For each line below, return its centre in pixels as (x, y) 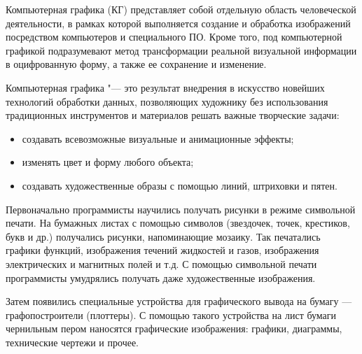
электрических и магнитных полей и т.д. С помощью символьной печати (161, 263)
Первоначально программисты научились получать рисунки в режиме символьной (181, 209)
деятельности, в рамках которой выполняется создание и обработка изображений (178, 23)
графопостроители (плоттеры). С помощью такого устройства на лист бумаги (171, 314)
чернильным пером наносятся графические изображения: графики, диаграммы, (174, 328)
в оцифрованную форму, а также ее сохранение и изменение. (136, 64)
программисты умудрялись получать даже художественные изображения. (161, 277)
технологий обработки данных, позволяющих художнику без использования (167, 101)
